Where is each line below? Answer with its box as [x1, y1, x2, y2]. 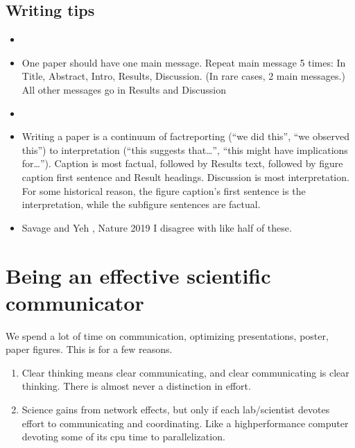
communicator [6, 288, 144, 316]
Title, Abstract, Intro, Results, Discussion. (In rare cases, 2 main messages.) [21, 69, 345, 83]
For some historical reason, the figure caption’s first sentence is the [21, 183, 306, 198]
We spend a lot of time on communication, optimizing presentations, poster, [6, 328, 329, 343]
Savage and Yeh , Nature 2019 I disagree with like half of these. [21, 220, 292, 234]
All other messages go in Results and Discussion [21, 82, 227, 96]
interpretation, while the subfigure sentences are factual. [21, 197, 261, 212]
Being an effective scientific [6, 261, 271, 289]
